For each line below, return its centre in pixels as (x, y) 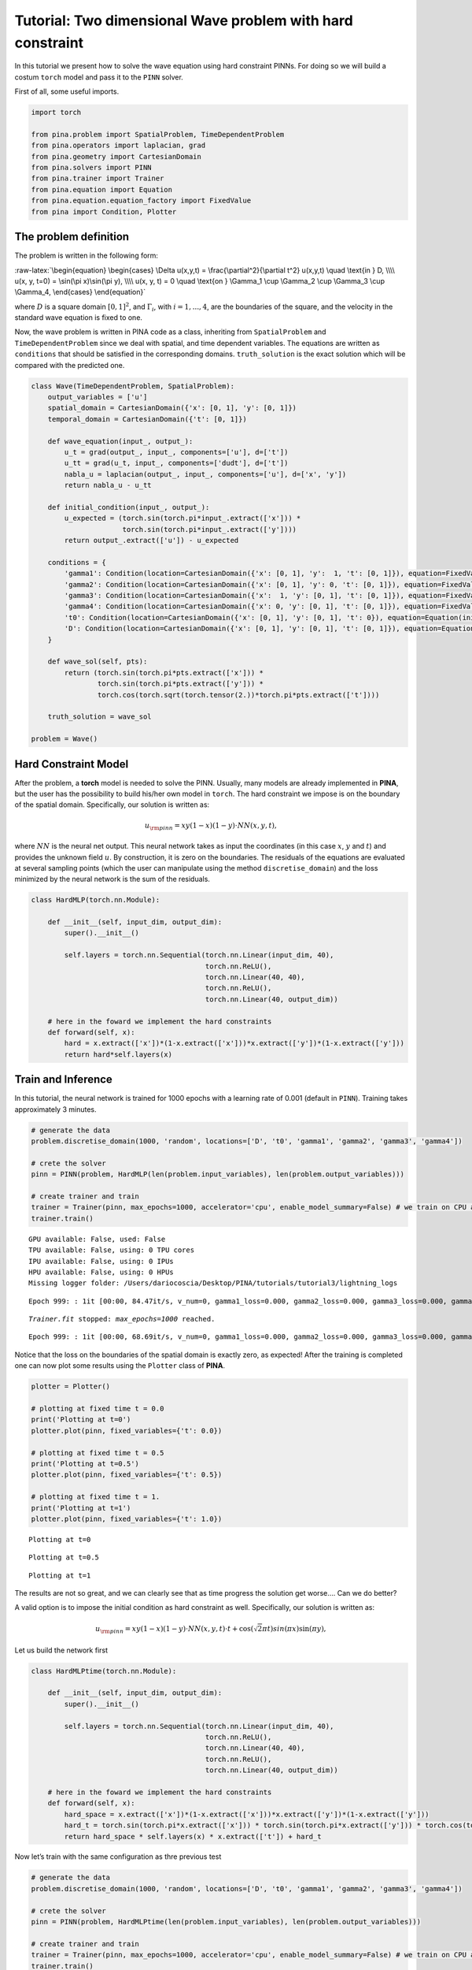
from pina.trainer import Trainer (98, 178)
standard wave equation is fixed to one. (79, 318)
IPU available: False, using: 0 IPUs (101, 1261)
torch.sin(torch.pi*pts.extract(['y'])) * (180, 684)
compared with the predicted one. (70, 365)
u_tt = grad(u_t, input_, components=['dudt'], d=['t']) (176, 463)
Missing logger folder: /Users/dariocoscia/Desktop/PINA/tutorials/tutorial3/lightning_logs (213, 1283)
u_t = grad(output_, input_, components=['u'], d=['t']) (176, 452)
